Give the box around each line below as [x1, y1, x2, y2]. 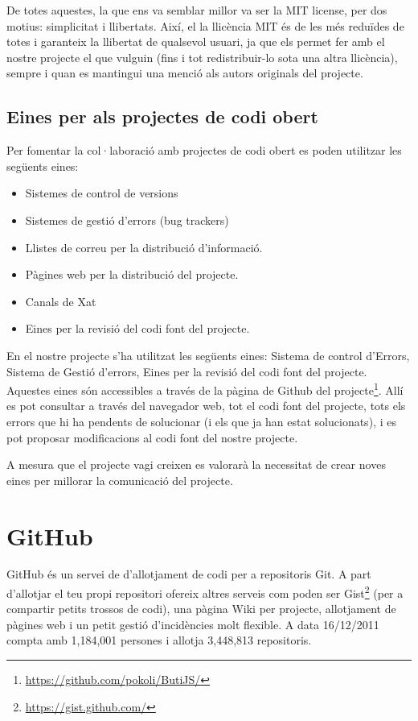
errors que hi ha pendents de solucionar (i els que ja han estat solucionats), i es [6, 412, 396, 429]
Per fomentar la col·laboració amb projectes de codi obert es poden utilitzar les [6, 142, 402, 159]
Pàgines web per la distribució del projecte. [25, 266, 239, 283]
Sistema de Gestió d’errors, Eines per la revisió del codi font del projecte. [6, 363, 367, 379]
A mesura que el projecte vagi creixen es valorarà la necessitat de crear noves [6, 456, 386, 473]
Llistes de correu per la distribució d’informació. [25, 238, 263, 255]
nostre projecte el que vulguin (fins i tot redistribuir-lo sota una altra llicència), [6, 48, 398, 65]
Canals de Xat [25, 292, 96, 309]
